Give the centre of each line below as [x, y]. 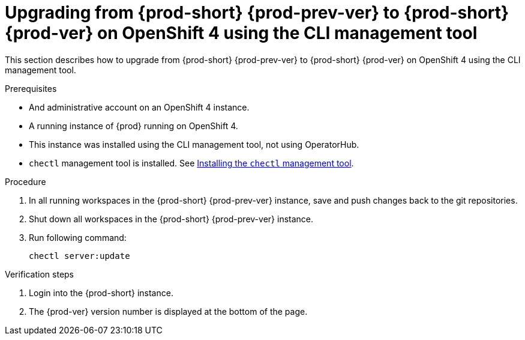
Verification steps [40, 274]
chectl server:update [79, 256]
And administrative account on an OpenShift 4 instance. [139, 107]
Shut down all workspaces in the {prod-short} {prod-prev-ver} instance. [171, 219]
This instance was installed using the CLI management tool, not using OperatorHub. [194, 144]
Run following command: [78, 237]
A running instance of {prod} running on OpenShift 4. [133, 126]
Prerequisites [31, 88]
